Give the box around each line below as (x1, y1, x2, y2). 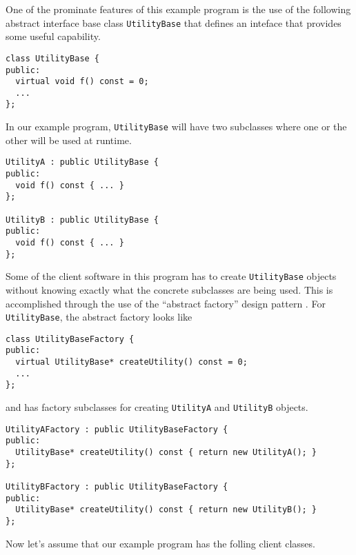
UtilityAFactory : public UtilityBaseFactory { (6, 424, 228, 434)
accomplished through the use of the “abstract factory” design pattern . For (6, 296, 326, 310)
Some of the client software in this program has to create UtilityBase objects (6, 269, 337, 283)
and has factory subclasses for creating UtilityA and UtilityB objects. (6, 400, 308, 414)
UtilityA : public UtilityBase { (6, 157, 159, 168)
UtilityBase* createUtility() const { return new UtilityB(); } (15, 505, 317, 515)
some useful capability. (6, 29, 101, 43)
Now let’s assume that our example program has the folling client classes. (6, 536, 315, 550)
